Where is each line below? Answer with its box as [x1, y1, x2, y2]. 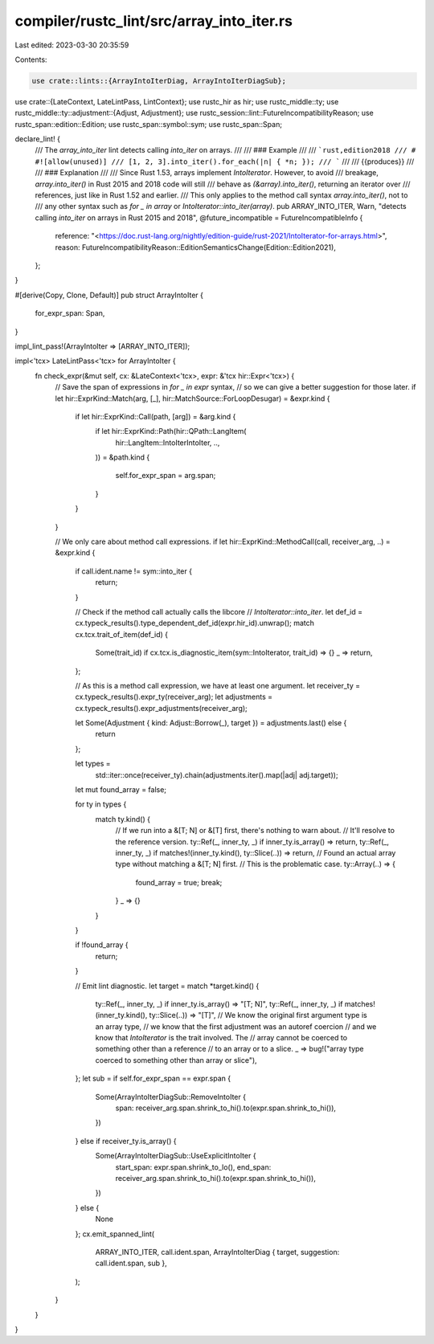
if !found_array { [75, 940, 129, 950]
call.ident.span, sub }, [95, 1258, 168, 1268]
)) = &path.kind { [95, 452, 150, 462]
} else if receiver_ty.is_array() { [75, 1136, 177, 1146]
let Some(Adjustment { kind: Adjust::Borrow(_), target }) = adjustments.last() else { [75, 718, 347, 728]
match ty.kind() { [95, 814, 150, 823]
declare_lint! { [14, 134, 60, 144]
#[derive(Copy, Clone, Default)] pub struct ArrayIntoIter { [14, 290, 204, 300]
